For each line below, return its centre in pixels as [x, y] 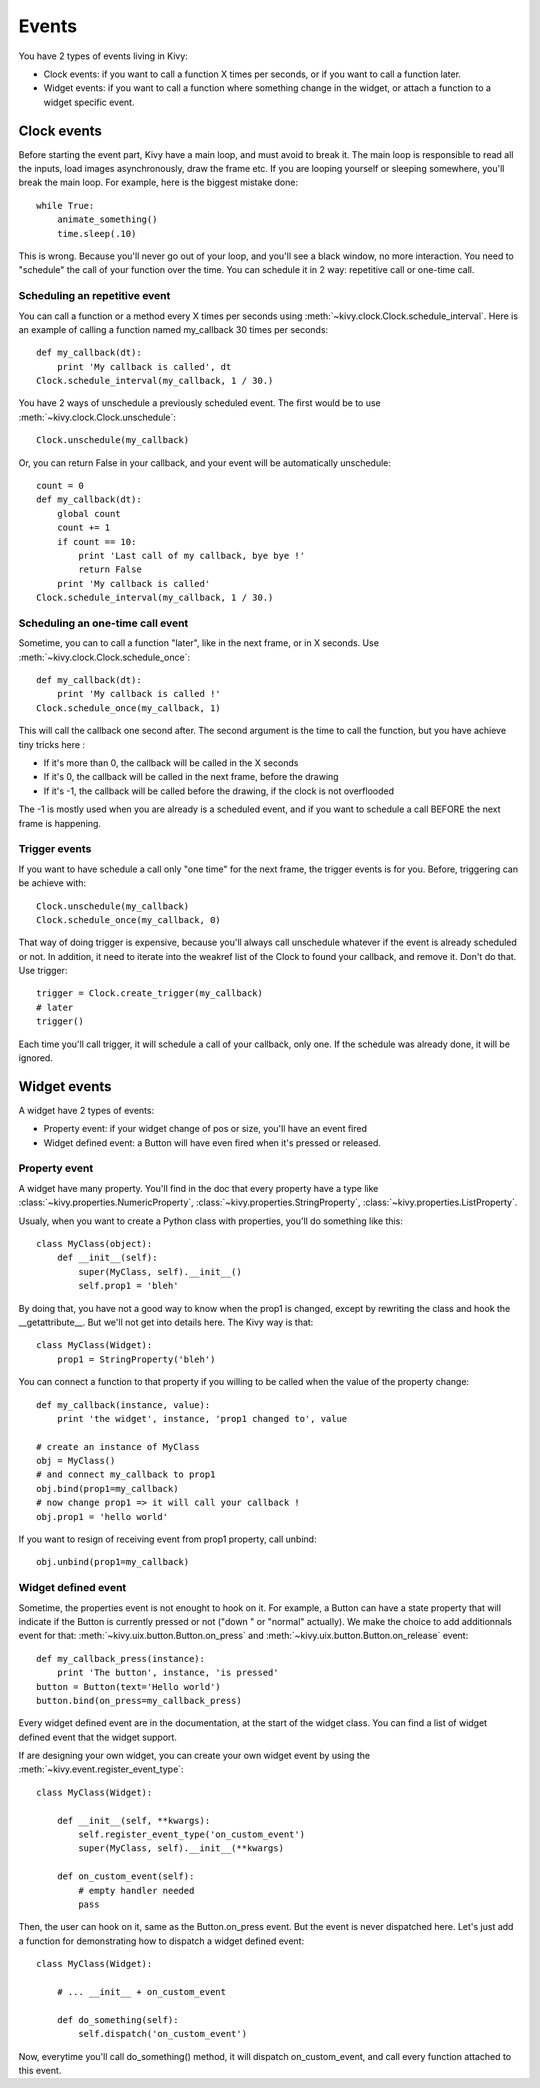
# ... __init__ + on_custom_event [141, 1991]
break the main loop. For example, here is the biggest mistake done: [158, 182]
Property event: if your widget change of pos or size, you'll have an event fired [205, 1129]
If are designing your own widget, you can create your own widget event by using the [194, 1756]
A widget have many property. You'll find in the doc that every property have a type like [198, 1188]
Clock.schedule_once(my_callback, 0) [129, 919]
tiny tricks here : [51, 744]
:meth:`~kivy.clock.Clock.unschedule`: [97, 417]
